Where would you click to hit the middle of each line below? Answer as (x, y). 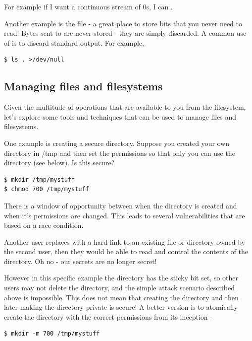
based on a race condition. (44, 225)
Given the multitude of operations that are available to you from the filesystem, (125, 107)
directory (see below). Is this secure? (59, 163)
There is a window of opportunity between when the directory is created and (121, 205)
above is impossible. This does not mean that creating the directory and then (121, 297)
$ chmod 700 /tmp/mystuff (47, 189)
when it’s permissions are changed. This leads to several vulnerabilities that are (125, 215)
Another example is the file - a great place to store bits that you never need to (123, 23)
